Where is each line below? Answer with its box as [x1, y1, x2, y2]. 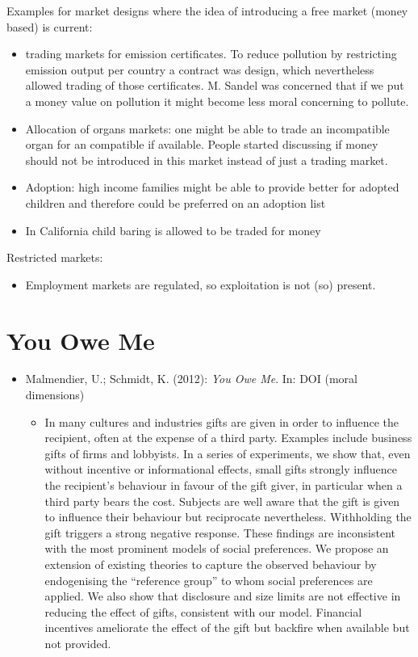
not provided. [44, 634, 111, 651]
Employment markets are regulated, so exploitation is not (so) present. [25, 276, 376, 293]
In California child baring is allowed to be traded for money [25, 221, 321, 238]
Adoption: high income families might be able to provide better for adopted [25, 179, 399, 196]
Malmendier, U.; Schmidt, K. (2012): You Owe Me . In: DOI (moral [25, 370, 357, 387]
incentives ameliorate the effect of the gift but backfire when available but [44, 619, 410, 636]
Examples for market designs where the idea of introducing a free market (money [6, 2, 408, 19]
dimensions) [25, 386, 85, 403]
